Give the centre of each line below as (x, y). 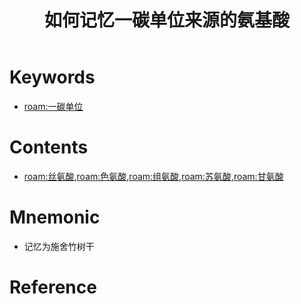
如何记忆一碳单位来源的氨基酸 (166, 20)
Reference (53, 287)
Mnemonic (55, 217)
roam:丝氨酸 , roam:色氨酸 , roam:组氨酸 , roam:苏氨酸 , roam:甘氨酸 (153, 176)
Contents (49, 147)
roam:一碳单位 (53, 106)
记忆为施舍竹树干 (59, 246)
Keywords (52, 77)
